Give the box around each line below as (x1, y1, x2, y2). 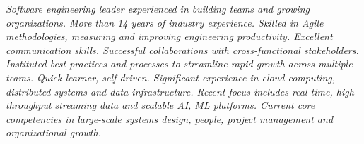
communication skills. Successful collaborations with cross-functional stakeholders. (6, 42, 359, 57)
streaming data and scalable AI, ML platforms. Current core (54, 98, 315, 112)
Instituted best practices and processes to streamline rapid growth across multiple (6, 56, 353, 71)
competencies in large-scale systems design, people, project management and (6, 111, 334, 126)
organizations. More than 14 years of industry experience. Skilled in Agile (6, 15, 324, 30)
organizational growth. (6, 125, 101, 140)
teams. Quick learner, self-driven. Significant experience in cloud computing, (6, 70, 335, 84)
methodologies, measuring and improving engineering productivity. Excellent (6, 29, 333, 44)
